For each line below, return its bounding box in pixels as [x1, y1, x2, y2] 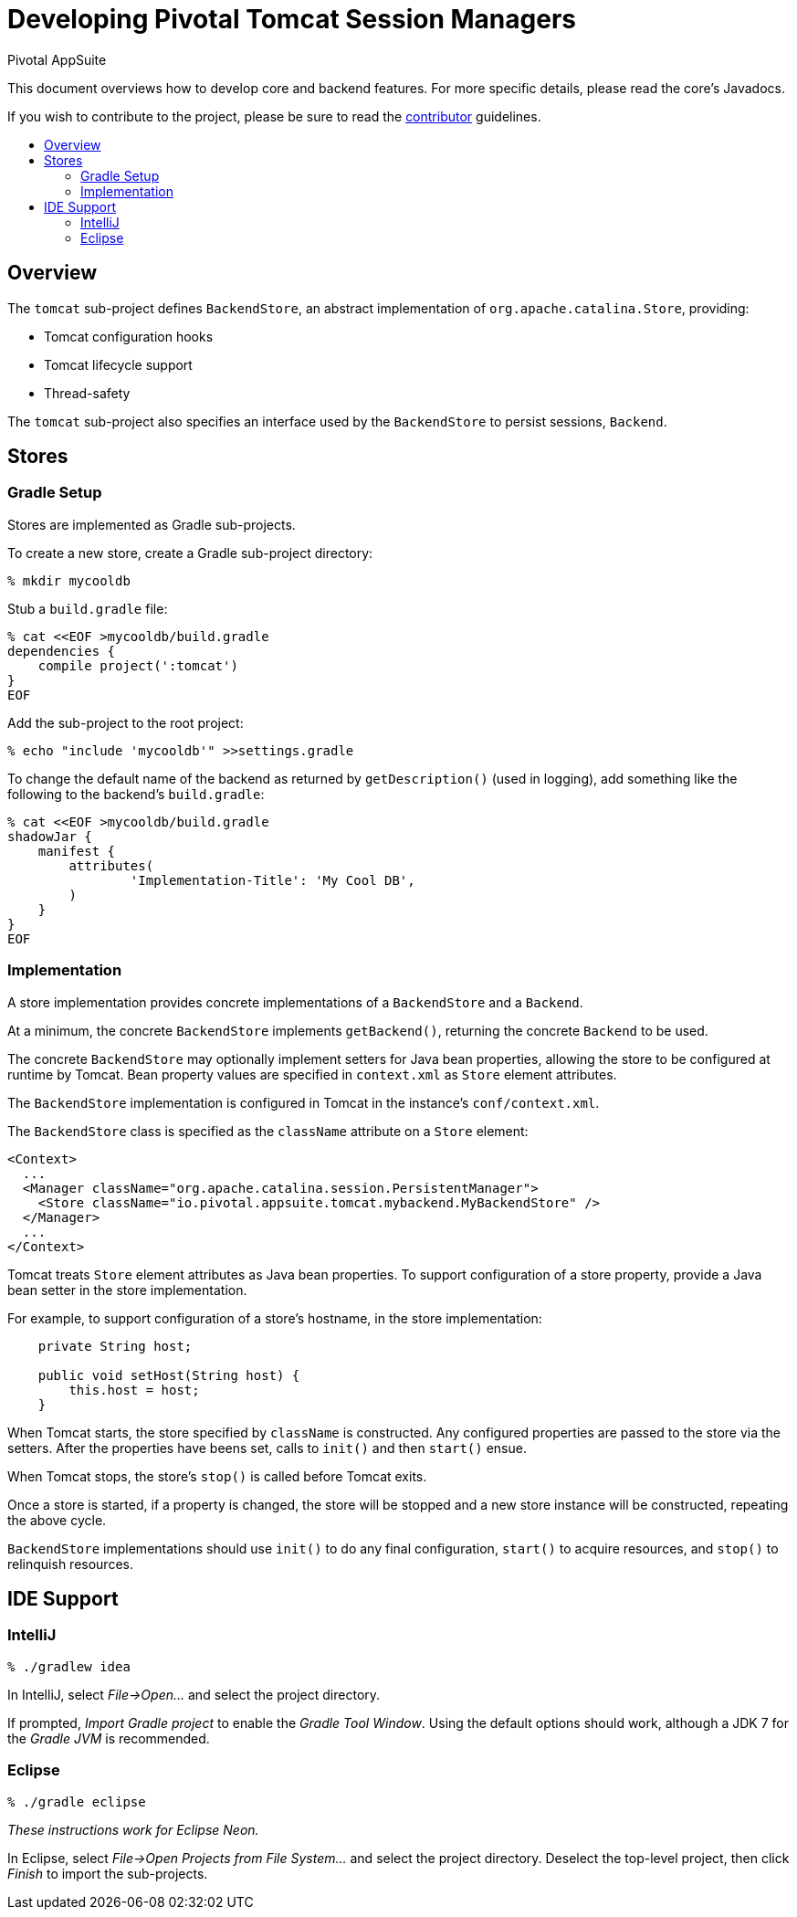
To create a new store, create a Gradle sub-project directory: [7, 544, 373, 561]
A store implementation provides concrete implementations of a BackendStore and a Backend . [7, 994, 583, 1010]
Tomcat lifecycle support [44, 356, 193, 373]
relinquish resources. [7, 1555, 133, 1572]
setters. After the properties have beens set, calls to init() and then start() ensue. [7, 1439, 527, 1456]
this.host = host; [68, 1382, 200, 1397]
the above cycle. [7, 1511, 107, 1528]
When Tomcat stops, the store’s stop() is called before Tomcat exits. [7, 1468, 427, 1484]
